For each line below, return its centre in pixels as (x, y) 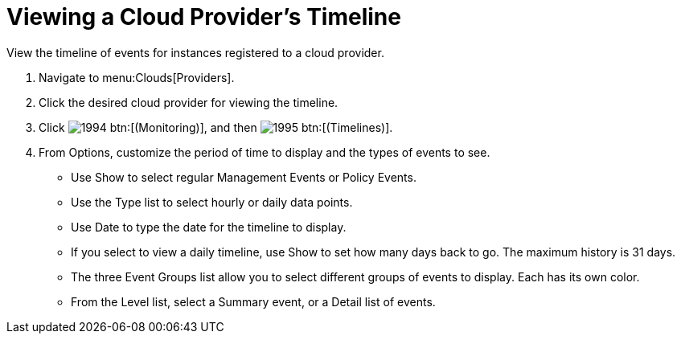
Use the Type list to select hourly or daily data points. (212, 202)
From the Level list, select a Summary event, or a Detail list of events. (253, 301)
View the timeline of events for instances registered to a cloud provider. (195, 52)
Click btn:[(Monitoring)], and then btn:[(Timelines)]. (216, 127)
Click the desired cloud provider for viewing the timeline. (189, 102)
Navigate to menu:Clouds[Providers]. (137, 77)
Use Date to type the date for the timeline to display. (209, 227)
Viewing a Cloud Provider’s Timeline (204, 17)
